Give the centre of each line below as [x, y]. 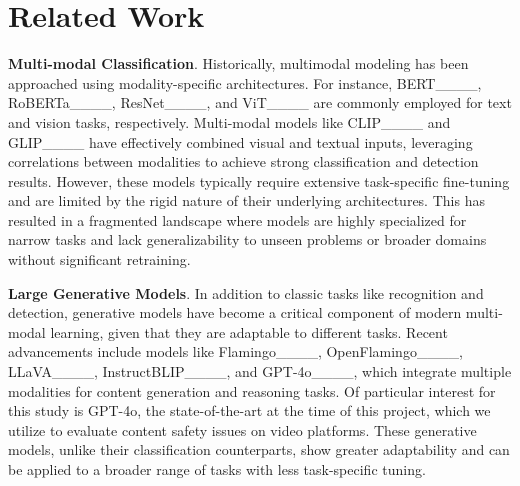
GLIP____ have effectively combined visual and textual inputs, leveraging [240, 141]
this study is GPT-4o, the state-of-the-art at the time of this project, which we [249, 410]
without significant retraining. [99, 259]
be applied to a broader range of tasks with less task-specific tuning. [217, 469]
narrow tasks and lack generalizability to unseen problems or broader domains [247, 239]
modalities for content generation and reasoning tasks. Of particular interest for [252, 390]
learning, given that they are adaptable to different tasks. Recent [249, 331]
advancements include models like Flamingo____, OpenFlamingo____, [235, 351]
